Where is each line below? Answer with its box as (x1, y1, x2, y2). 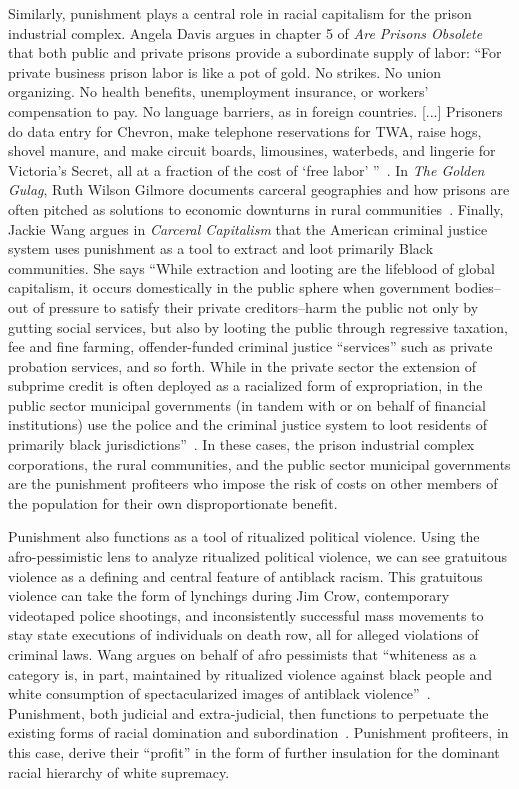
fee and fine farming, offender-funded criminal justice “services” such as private (8, 336, 493, 357)
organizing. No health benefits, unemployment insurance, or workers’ (8, 81, 429, 102)
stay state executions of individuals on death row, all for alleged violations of (8, 624, 479, 645)
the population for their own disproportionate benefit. (8, 492, 338, 513)
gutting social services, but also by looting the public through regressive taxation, (8, 316, 508, 337)
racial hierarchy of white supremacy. (8, 761, 230, 782)
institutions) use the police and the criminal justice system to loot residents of (8, 414, 488, 435)
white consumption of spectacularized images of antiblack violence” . (8, 683, 431, 704)
